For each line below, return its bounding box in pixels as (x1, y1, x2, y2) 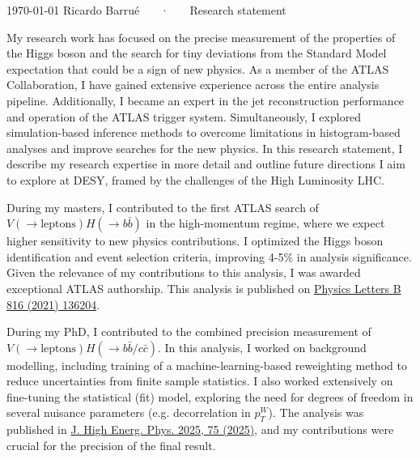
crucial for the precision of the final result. (6, 436, 216, 453)
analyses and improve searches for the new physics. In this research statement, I (6, 139, 403, 156)
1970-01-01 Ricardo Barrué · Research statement (6, 2, 286, 18)
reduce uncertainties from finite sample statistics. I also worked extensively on (6, 372, 393, 389)
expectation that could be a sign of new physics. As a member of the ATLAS (6, 60, 389, 77)
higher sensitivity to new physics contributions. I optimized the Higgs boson (6, 232, 384, 249)
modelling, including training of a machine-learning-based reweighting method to (6, 356, 407, 373)
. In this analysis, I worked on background (158, 338, 367, 355)
